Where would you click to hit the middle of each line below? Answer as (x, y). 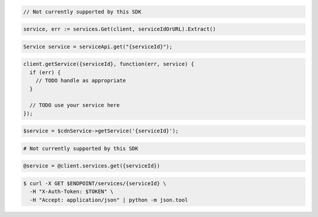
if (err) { (45, 72)
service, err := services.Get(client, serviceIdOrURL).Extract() (120, 29)
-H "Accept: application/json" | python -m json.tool (109, 200)
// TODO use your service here (75, 105)
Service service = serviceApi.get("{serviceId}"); (98, 46)
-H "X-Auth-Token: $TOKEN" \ (72, 192)
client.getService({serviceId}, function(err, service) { (109, 64)
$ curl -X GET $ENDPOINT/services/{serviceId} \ (95, 183)
